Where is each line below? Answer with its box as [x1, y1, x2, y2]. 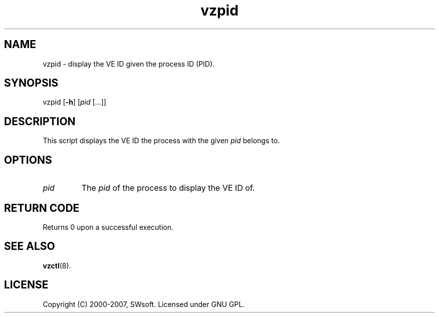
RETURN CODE [4, 201, 80, 214]
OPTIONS [4, 153, 52, 166]
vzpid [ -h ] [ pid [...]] [43, 98, 106, 107]
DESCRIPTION [4, 115, 76, 128]
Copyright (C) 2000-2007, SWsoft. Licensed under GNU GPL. [43, 299, 245, 308]
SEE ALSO [4, 240, 55, 253]
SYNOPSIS [4, 77, 59, 90]
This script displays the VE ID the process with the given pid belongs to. [43, 136, 280, 145]
